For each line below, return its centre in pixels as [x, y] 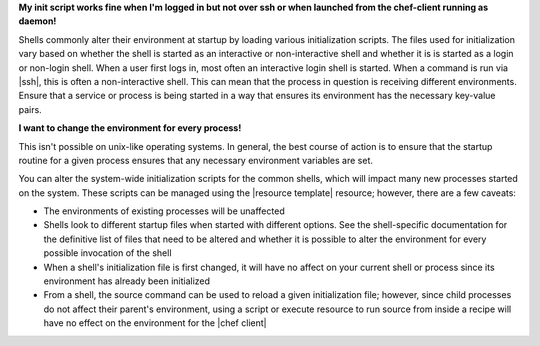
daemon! [37, 21]
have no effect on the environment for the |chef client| [155, 323]
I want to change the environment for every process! [130, 128]
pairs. [30, 109]
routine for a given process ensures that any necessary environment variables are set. [196, 160]
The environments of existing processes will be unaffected [164, 211]
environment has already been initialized [126, 281]
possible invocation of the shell [107, 253]
